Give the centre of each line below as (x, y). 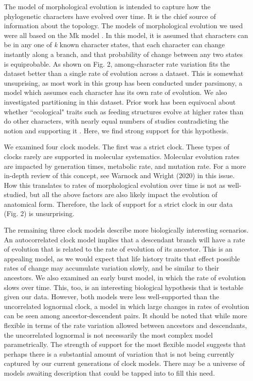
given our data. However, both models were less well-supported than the (112, 297)
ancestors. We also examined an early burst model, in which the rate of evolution (125, 278)
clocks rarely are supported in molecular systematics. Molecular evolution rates (122, 156)
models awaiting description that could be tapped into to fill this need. (109, 372)
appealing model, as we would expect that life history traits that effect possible (122, 258)
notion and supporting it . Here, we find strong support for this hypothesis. (116, 130)
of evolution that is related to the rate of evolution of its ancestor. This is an (118, 249)
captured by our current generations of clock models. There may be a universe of (125, 363)
